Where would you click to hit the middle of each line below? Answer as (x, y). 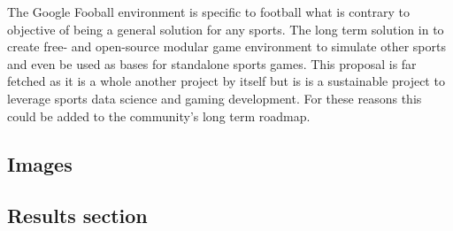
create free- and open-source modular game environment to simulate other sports (226, 46)
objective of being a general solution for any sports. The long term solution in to (226, 29)
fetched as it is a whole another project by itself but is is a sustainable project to (226, 81)
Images (40, 163)
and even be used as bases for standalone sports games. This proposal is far (212, 63)
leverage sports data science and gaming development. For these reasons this (215, 98)
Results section (77, 216)
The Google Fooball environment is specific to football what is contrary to (208, 12)
